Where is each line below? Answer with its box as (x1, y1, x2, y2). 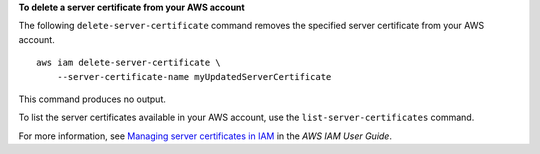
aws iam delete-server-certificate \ (36, 57, 222, 69)
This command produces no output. (18, 93, 167, 105)
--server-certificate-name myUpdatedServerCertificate (56, 71, 332, 82)
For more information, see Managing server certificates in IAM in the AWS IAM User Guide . (18, 130, 392, 142)
